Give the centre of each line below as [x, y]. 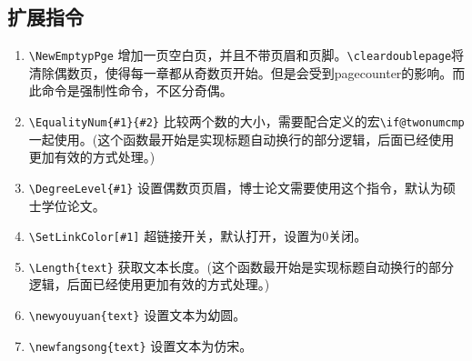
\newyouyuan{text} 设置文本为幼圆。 [137, 315]
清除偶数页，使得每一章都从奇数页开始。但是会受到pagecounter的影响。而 [247, 72]
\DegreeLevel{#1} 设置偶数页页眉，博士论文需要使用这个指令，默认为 [236, 187]
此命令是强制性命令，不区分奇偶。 [131, 90]
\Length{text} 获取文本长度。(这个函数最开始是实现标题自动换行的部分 [241, 266]
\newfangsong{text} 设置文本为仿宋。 [141, 345]
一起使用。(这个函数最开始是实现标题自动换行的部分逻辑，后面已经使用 [241, 139]
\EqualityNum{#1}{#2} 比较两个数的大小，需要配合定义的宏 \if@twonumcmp [246, 121]
